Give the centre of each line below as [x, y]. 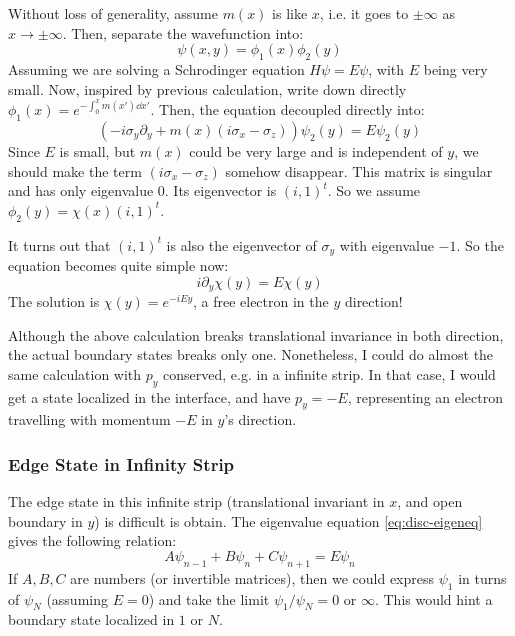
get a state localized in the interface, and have [149, 396]
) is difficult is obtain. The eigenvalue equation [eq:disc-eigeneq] [288, 520]
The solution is [54, 301]
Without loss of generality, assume [113, 13]
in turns [482, 577]
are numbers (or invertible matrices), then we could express [252, 577]
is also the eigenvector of [241, 244]
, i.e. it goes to [364, 13]
